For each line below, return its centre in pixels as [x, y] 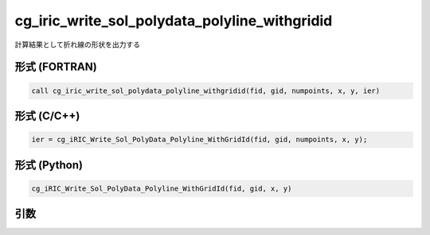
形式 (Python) [49, 165]
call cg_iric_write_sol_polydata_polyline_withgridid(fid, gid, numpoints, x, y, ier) [206, 91]
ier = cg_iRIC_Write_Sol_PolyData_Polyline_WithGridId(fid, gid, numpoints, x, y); [199, 140]
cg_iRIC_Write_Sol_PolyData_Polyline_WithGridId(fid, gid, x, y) [162, 188]
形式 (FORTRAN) [56, 67]
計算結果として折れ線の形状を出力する [78, 44]
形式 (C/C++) [47, 116]
